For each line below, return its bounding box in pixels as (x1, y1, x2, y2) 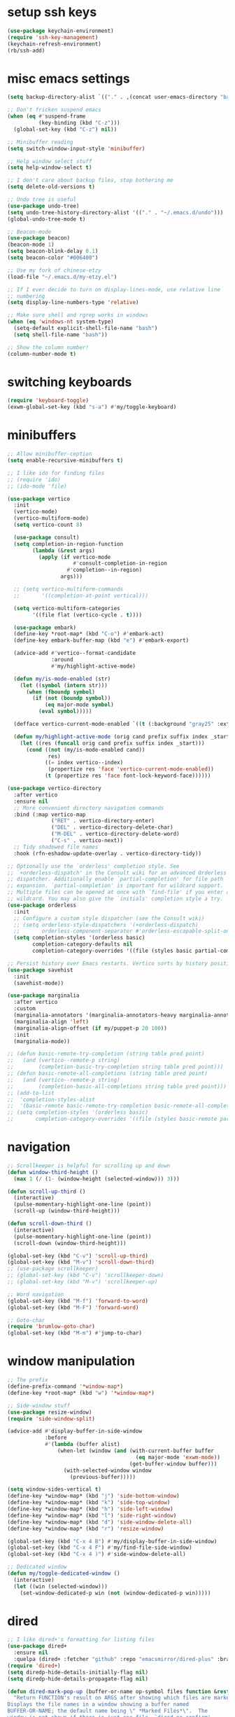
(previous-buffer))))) (69, 1473, 136, 1480)
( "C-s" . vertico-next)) (51, 837, 124, 844)
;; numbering (7, 292, 45, 300)
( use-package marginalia (7, 992, 80, 999)
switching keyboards (7, 374, 132, 389)
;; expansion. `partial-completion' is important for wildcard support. (7, 882, 224, 890)
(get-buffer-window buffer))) (129, 1460, 218, 1468)
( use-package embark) (13, 624, 77, 631)
